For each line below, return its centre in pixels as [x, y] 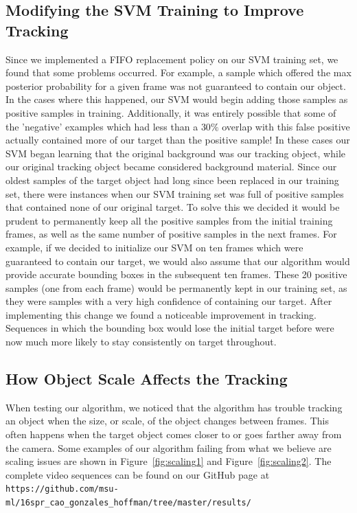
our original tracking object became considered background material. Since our [171, 167]
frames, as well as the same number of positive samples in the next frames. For [171, 234]
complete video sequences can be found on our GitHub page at [138, 474]
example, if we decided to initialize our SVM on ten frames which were [154, 247]
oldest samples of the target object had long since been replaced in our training [172, 180]
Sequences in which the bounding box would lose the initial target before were [170, 328]
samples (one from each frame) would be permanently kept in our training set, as [176, 287]
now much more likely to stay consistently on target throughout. [141, 342]
